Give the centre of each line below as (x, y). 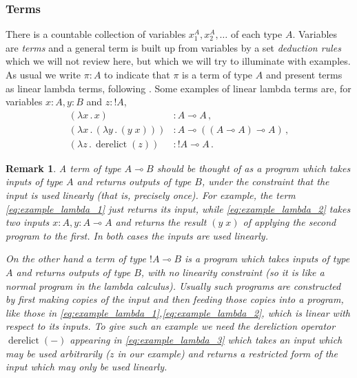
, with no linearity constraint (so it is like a (233, 272)
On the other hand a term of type (76, 259)
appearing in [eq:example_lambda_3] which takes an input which (206, 339)
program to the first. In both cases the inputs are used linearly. (137, 235)
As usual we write (43, 74)
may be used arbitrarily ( (58, 353)
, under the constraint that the (265, 181)
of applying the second (289, 222)
